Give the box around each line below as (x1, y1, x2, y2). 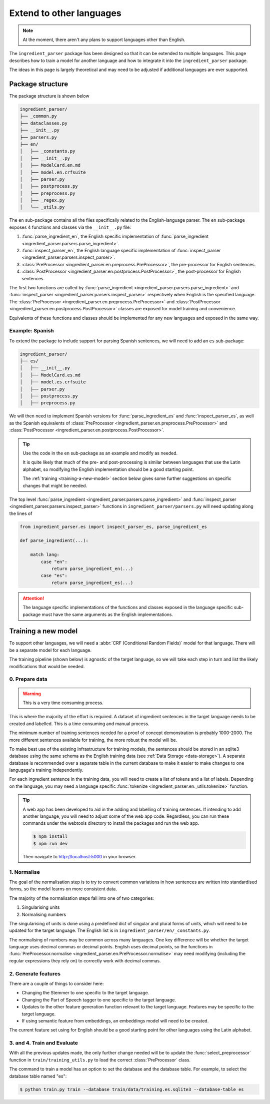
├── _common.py (19, 113, 57, 119)
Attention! (22, 595, 44, 601)
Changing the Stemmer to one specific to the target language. (21, 990, 149, 996)
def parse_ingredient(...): (19, 538, 88, 543)
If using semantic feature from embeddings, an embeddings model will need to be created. (21, 1017, 209, 1023)
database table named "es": (9, 1073, 67, 1079)
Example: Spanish (9, 327, 54, 334)
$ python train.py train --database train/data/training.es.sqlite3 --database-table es (19, 1086, 244, 1092)
